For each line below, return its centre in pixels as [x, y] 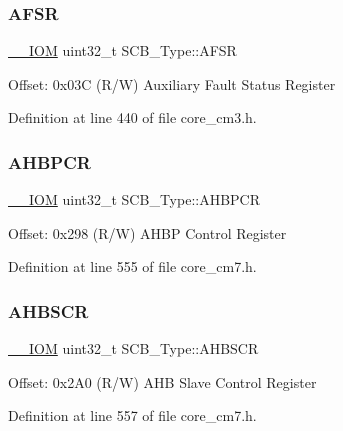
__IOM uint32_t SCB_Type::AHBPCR [134, 199]
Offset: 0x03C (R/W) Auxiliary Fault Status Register [172, 83]
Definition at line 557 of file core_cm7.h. [132, 415]
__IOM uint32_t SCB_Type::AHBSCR [133, 348]
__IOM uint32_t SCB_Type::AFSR [122, 50]
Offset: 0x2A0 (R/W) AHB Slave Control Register [162, 381]
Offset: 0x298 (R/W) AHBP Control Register [147, 232]
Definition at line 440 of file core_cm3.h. [132, 117]
